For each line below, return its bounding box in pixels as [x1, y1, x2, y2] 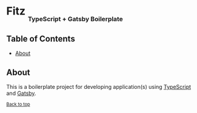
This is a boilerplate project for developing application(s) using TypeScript [6, 83, 192, 90]
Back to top [6, 101, 30, 107]
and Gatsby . [6, 89, 36, 97]
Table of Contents [6, 33, 76, 44]
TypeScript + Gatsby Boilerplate [27, 15, 123, 24]
